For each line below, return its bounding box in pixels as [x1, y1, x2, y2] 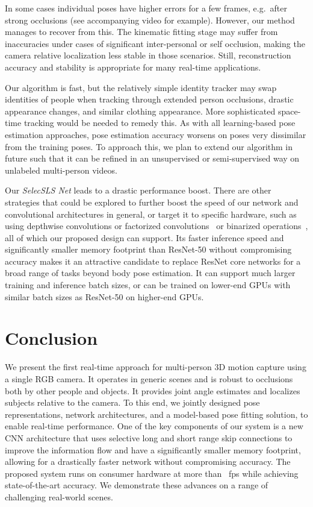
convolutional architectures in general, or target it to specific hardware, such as [5, 207, 297, 220]
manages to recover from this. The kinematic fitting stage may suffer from [5, 25, 278, 38]
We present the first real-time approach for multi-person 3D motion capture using [5, 361, 306, 373]
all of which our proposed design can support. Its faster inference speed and [5, 231, 284, 244]
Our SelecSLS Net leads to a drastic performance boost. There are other [5, 184, 271, 197]
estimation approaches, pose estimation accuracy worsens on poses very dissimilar [5, 128, 306, 140]
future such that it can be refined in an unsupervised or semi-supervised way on [5, 152, 300, 165]
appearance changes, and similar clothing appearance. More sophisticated [5, 104, 276, 117]
